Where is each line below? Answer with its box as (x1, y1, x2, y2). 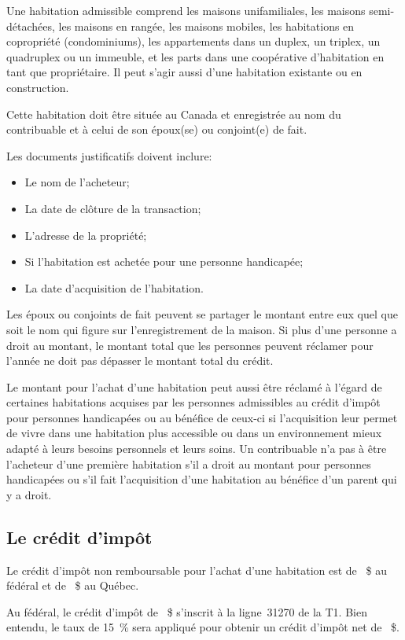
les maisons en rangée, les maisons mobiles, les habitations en (58, 17, 355, 34)
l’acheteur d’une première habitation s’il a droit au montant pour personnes (6, 455, 371, 472)
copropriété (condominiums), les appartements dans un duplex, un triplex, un (6, 33, 381, 50)
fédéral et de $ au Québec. (6, 577, 139, 594)
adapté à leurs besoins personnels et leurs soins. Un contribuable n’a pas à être (6, 440, 387, 457)
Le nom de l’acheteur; (24, 174, 130, 190)
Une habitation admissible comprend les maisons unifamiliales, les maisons (6, 2, 366, 18)
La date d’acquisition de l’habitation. (24, 279, 204, 296)
